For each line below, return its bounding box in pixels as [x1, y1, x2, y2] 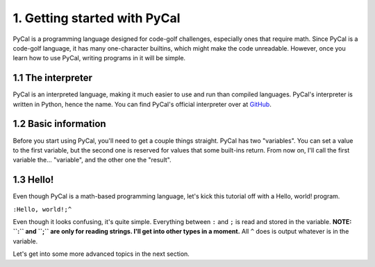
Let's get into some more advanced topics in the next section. [12, 250, 190, 258]
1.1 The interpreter [12, 72, 93, 84]
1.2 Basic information [12, 118, 107, 130]
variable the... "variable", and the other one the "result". [12, 156, 172, 164]
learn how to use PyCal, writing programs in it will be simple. [12, 54, 186, 62]
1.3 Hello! [12, 174, 54, 186]
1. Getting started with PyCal [12, 10, 181, 26]
